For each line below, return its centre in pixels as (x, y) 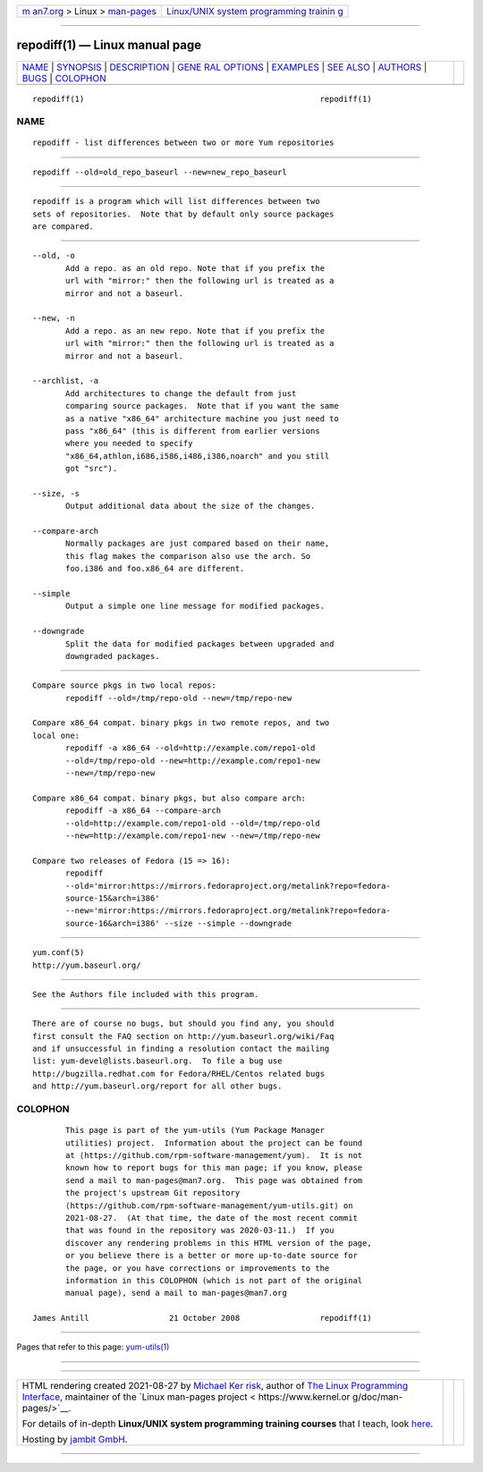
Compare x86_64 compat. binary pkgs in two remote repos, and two (181, 723)
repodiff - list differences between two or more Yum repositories (183, 143)
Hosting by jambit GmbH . (75, 1439)
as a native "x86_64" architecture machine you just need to (202, 419)
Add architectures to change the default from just (181, 393)
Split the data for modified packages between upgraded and (200, 643)
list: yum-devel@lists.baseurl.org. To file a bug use (157, 1061)
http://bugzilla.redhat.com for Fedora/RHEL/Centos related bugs (179, 1074)
